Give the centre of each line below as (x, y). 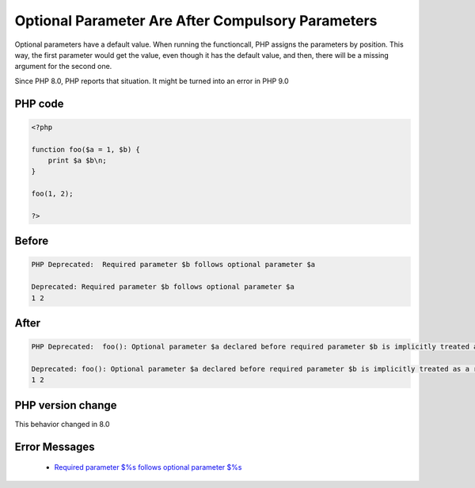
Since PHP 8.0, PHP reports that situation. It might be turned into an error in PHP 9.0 (152, 81)
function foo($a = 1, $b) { (85, 149)
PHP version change (66, 405)
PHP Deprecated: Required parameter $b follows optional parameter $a (173, 265)
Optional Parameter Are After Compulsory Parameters (196, 21)
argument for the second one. (63, 67)
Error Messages (55, 446)
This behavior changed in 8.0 (62, 424)
